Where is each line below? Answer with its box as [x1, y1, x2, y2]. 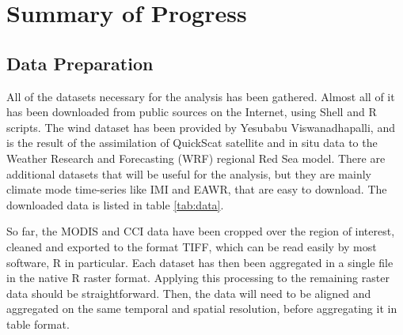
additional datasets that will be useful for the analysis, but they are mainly [6, 165, 371, 182]
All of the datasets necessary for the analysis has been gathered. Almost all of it [6, 88, 395, 104]
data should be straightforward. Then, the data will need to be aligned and [6, 284, 371, 301]
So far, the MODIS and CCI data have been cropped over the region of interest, [6, 223, 395, 239]
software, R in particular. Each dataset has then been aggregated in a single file [6, 254, 393, 270]
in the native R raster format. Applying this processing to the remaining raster [6, 269, 390, 286]
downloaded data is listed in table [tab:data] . [6, 196, 224, 213]
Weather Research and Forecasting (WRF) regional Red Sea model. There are [6, 149, 386, 166]
